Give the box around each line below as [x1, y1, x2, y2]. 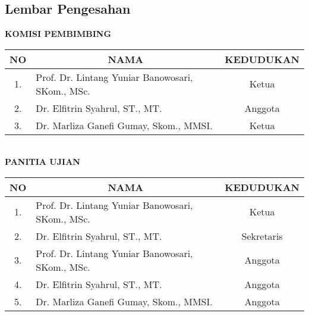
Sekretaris [241, 229, 283, 243]
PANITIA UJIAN [5, 155, 80, 168]
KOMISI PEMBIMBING [5, 27, 112, 40]
